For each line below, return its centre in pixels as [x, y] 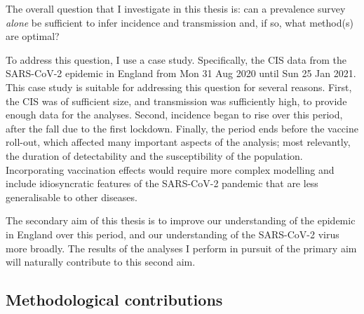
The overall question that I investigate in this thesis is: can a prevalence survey [176, 8]
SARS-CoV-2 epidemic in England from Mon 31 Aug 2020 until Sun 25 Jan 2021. [181, 73]
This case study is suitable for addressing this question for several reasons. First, [179, 87]
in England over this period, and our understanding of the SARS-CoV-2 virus [173, 234]
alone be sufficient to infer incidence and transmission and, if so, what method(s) [180, 22]
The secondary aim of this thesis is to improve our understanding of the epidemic [181, 220]
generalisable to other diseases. [72, 197]
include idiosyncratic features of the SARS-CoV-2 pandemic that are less [162, 183]
